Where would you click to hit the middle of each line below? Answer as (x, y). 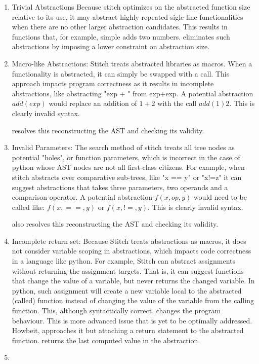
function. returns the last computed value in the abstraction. (106, 340)
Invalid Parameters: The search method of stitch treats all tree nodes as (123, 147)
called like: (28, 207)
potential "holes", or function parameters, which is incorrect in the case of (126, 157)
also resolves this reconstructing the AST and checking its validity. (115, 224)
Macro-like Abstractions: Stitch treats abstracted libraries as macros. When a (132, 63)
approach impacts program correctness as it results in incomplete (113, 83)
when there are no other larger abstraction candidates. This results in (120, 27)
